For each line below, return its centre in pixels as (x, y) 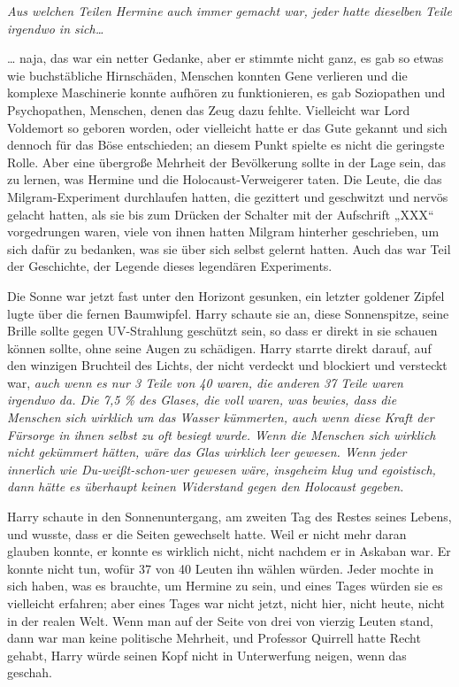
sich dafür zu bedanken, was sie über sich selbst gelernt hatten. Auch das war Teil (229, 248)
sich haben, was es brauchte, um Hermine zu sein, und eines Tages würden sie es (225, 586)
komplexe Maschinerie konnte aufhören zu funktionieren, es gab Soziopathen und (226, 93)
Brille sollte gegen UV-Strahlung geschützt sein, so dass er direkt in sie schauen (222, 331)
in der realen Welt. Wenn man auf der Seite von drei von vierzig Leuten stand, (220, 620)
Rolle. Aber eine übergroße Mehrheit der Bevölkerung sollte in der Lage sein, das (227, 162)
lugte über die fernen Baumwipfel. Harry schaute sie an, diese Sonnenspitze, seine (228, 313)
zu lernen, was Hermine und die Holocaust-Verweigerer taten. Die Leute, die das (225, 179)
